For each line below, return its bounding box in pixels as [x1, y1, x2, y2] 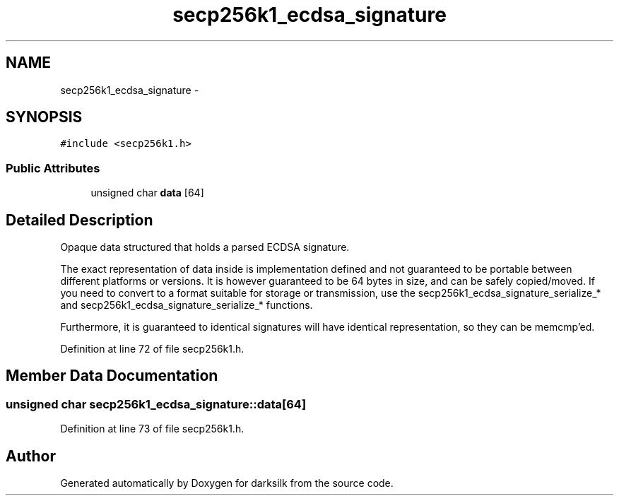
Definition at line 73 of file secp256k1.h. [60, 423, 244, 435]
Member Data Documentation [6, 367, 218, 385]
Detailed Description [6, 211, 153, 229]
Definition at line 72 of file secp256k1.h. [60, 343, 244, 355]
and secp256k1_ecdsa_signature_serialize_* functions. [60, 299, 313, 312]
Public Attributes [6, 160, 100, 175]
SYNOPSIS [6, 108, 83, 126]
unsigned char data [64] [90, 187, 204, 199]
